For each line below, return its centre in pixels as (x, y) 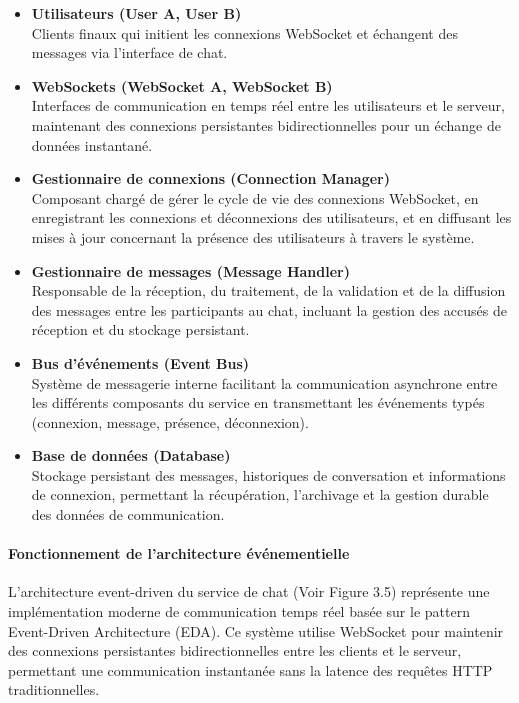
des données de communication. (128, 514)
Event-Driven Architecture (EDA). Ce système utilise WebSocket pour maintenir (256, 630)
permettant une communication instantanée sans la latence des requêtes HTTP (250, 669)
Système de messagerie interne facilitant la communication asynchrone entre (264, 382)
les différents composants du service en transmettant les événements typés (258, 402)
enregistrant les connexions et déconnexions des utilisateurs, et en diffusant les (271, 217)
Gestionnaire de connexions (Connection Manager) (211, 178)
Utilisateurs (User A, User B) (136, 13)
